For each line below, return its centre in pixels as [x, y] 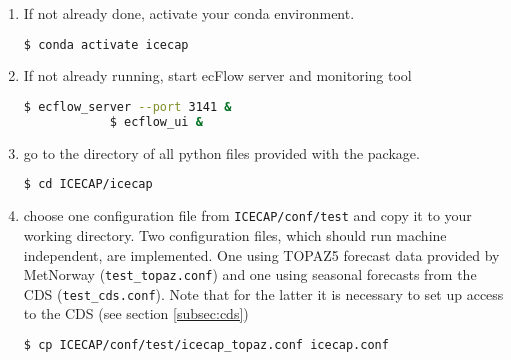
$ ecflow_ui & [156, 121]
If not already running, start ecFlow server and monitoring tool [217, 75]
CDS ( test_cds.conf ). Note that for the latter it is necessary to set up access [263, 293]
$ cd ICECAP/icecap [88, 184]
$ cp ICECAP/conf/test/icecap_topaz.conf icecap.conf [206, 345]
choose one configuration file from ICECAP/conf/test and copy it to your [247, 215]
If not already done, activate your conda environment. [189, 13]
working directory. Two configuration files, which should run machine [235, 234]
